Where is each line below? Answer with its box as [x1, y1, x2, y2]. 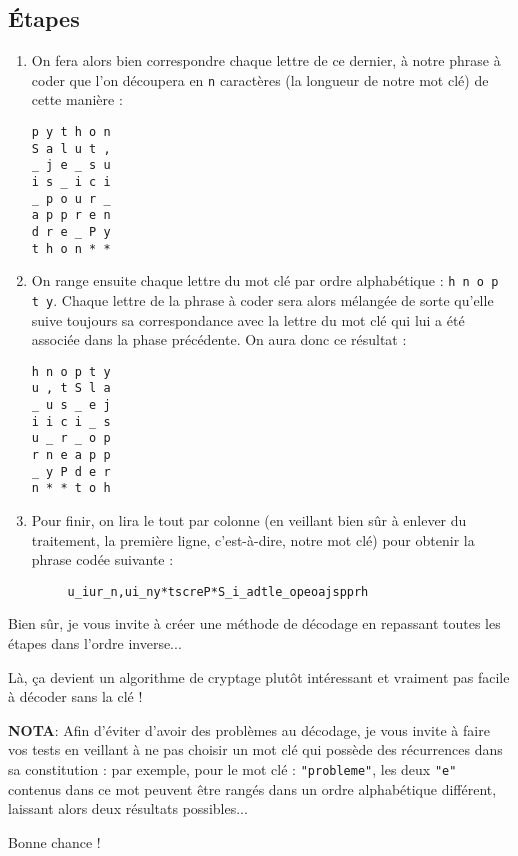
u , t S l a [31, 381, 111, 396]
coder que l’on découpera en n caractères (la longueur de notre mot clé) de [31, 69, 489, 90]
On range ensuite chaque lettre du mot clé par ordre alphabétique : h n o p [31, 270, 499, 291]
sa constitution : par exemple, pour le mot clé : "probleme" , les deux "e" [8, 759, 457, 780]
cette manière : [31, 89, 123, 110]
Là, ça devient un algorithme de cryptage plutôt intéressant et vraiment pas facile [8, 666, 510, 687]
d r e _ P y [31, 224, 111, 239]
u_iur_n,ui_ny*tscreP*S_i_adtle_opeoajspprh [67, 584, 369, 599]
